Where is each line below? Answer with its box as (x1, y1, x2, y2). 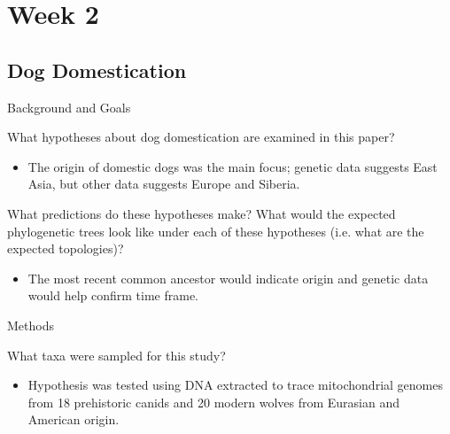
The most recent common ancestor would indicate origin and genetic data (27, 268, 429, 287)
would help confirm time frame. (27, 286, 198, 305)
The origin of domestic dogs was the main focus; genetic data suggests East (27, 157, 438, 175)
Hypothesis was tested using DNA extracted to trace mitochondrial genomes (27, 376, 443, 394)
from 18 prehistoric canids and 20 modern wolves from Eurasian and (27, 392, 400, 411)
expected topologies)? (7, 239, 124, 258)
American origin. (27, 410, 120, 429)
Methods (7, 315, 54, 334)
